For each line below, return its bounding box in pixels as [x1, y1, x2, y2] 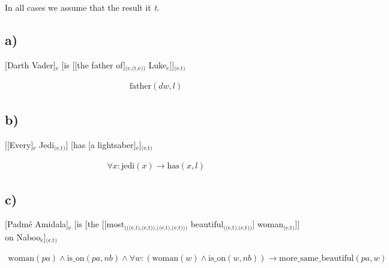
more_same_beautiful [279, 254, 354, 263]
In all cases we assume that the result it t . [5, 1, 160, 14]
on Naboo [5, 230, 41, 243]
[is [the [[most [74, 218, 125, 230]
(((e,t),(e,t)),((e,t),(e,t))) [124, 224, 188, 231]
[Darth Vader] [5, 58, 56, 71]
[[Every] [5, 138, 34, 150]
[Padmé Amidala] [5, 218, 68, 230]
